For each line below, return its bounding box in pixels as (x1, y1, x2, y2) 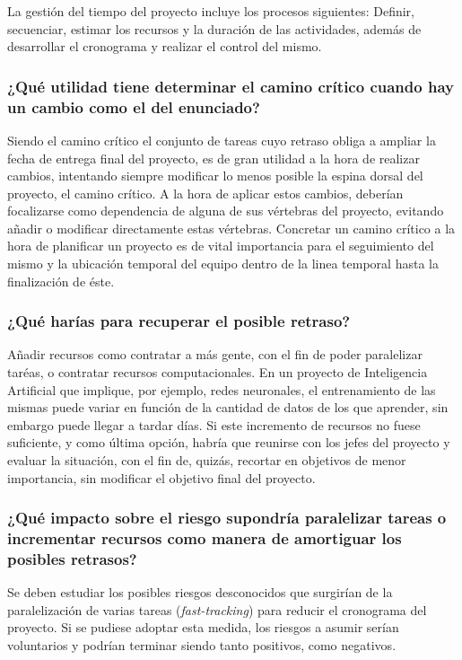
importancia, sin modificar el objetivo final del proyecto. (7, 468, 316, 487)
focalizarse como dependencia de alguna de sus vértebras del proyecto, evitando (7, 201, 444, 220)
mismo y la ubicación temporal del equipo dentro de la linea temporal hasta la (7, 254, 439, 273)
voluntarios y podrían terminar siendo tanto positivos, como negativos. (7, 636, 397, 655)
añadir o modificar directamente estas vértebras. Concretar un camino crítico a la (7, 218, 456, 237)
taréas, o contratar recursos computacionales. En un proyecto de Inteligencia (7, 363, 428, 382)
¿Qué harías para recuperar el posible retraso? (7, 310, 351, 332)
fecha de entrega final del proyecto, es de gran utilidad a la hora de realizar (7, 148, 420, 167)
